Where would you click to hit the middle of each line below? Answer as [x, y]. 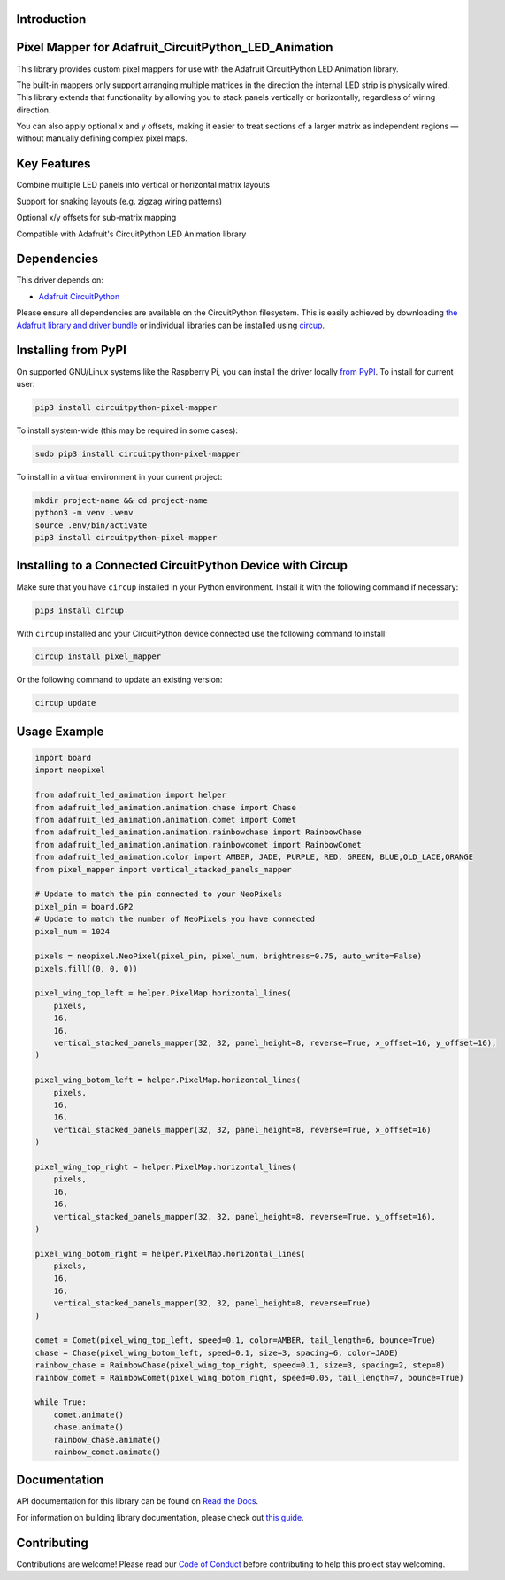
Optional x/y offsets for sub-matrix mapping [96, 218]
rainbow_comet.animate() [107, 1452]
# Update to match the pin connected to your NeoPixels [159, 894]
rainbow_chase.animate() [107, 1440]
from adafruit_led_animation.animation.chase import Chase [165, 807]
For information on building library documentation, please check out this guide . [160, 1517]
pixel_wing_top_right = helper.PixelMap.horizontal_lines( [165, 1166]
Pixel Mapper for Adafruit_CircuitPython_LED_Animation [175, 47]
